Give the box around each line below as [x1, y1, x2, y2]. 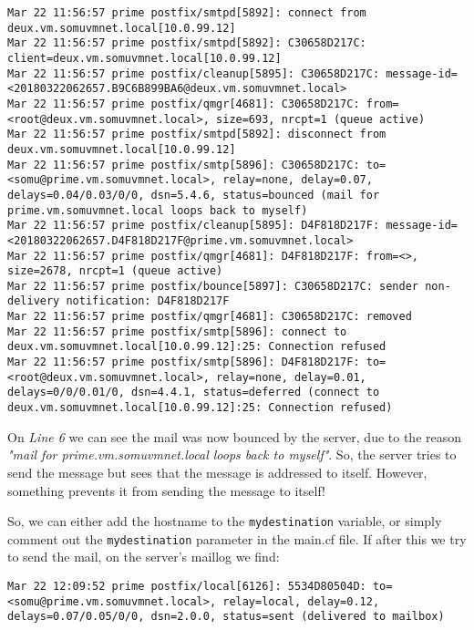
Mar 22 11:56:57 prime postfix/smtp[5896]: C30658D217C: [7, 158, 360, 171]
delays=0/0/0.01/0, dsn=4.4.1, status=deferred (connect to [7, 386, 380, 399]
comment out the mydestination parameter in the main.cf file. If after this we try [7, 529, 467, 548]
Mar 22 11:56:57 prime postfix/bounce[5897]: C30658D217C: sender [7, 279, 419, 293]
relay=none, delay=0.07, [222, 173, 373, 187]
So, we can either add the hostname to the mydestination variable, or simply [7, 511, 442, 531]
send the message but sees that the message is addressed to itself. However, [7, 462, 428, 481]
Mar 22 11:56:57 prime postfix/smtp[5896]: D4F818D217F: [7, 356, 360, 369]
